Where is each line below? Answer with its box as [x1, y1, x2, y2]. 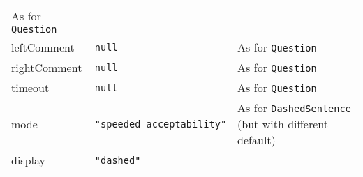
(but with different [237, 116, 328, 132]
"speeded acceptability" [94, 118, 227, 130]
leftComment [11, 39, 75, 55]
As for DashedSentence [237, 100, 351, 116]
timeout [11, 79, 50, 95]
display [11, 152, 45, 168]
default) [237, 132, 276, 148]
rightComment [11, 59, 82, 75]
